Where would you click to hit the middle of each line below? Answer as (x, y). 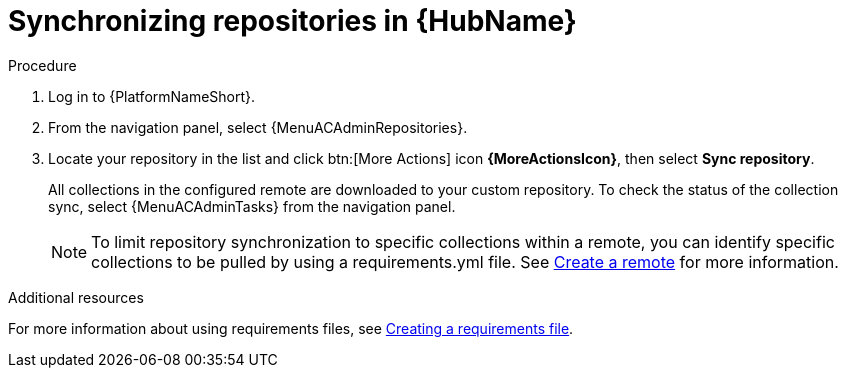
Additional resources (76, 297)
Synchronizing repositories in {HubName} (292, 21)
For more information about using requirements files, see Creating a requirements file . (291, 328)
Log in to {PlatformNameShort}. (152, 96)
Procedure (42, 65)
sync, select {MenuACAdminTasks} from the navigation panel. (252, 206)
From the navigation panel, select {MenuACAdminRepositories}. (258, 127)
